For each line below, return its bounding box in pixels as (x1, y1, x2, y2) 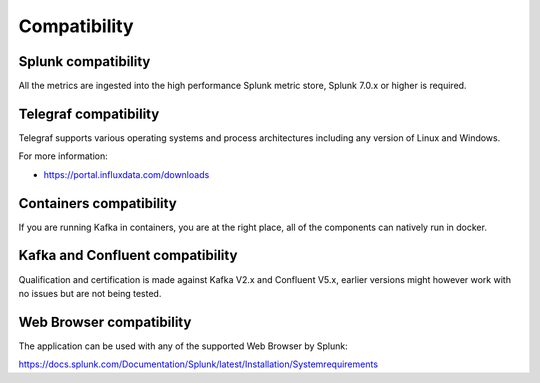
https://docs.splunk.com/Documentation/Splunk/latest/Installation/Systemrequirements (18, 358, 379, 370)
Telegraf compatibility (18, 105, 160, 122)
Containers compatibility (18, 195, 177, 212)
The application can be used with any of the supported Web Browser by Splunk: (18, 340, 349, 352)
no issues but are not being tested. (18, 287, 162, 299)
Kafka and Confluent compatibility (18, 247, 238, 264)
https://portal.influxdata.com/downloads (43, 168, 210, 180)
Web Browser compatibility (18, 313, 192, 330)
